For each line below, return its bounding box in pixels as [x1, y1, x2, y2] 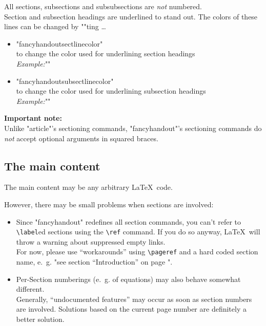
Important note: [4, 113, 62, 123]
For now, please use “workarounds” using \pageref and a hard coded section [16, 246, 258, 257]
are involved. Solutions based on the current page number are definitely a [16, 303, 247, 314]
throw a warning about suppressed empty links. [16, 236, 166, 247]
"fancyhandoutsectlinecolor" [16, 38, 103, 49]
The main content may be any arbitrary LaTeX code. [4, 182, 173, 192]
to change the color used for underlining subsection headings [16, 85, 206, 96]
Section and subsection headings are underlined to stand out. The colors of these [4, 11, 258, 21]
